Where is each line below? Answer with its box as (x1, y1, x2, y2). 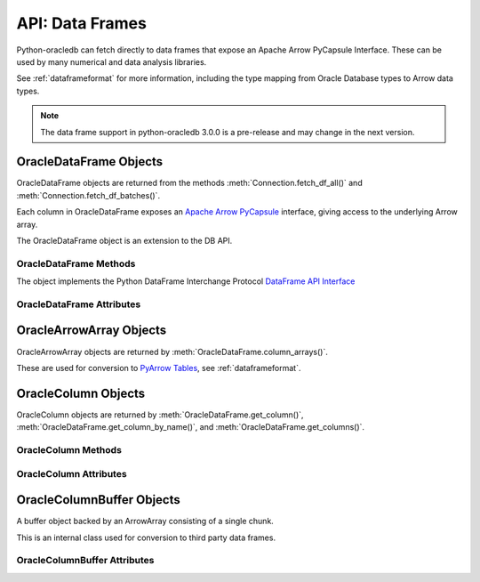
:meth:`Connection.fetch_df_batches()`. (16, 190, 160, 200)
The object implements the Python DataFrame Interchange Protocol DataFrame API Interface (16, 276, 356, 287)
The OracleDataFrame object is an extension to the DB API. (16, 235, 233, 246)
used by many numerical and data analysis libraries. (16, 56, 207, 67)
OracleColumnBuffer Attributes (16, 554, 155, 567)
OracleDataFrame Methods (16, 257, 136, 270)
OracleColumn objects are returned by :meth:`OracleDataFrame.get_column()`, (16, 409, 304, 420)
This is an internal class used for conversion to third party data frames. (16, 532, 276, 543)
